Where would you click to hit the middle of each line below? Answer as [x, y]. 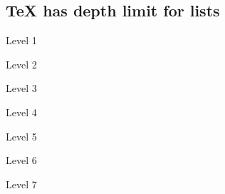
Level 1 [21, 40]
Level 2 [21, 64]
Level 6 [21, 160]
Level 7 [21, 184]
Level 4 [21, 112]
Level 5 [21, 136]
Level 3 [21, 88]
